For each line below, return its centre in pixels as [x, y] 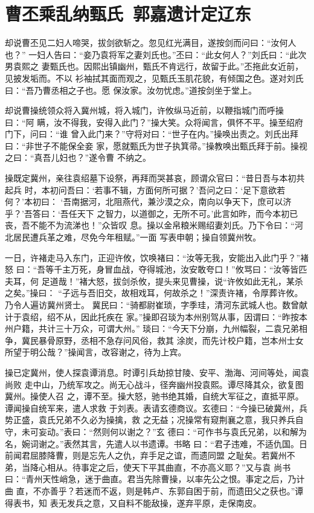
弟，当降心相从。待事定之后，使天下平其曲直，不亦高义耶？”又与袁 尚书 [148, 467]
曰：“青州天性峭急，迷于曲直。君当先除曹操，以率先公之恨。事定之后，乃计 [155, 479]
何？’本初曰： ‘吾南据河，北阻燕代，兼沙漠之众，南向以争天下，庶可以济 [148, 202]
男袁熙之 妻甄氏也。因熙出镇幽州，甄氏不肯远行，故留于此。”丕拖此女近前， [154, 66]
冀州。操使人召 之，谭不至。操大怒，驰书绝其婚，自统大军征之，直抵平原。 [154, 396]
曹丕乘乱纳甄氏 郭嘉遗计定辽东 [128, 14]
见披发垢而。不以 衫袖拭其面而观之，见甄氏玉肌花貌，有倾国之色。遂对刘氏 [154, 78]
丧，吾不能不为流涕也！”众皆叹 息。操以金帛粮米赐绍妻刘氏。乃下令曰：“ [150, 225]
